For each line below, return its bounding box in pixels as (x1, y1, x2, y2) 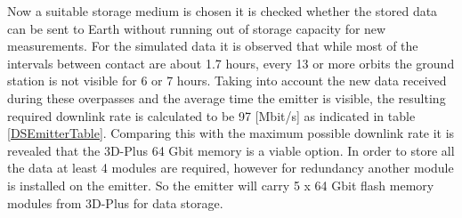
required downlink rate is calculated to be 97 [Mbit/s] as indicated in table (7, 106, 416, 125)
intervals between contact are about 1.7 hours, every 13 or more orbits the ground (7, 53, 455, 72)
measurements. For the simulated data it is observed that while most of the (7, 36, 418, 55)
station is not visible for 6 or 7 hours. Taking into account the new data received (7, 71, 447, 90)
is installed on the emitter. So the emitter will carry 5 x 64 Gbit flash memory (7, 175, 434, 194)
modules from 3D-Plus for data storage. (7, 193, 223, 212)
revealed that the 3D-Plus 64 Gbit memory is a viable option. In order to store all (7, 141, 455, 159)
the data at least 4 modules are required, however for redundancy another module (7, 158, 454, 177)
